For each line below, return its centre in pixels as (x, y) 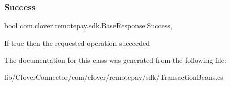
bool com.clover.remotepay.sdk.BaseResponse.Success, (88, 26)
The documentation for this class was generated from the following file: (115, 60)
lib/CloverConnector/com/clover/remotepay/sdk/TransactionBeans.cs (114, 77)
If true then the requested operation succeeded (77, 42)
